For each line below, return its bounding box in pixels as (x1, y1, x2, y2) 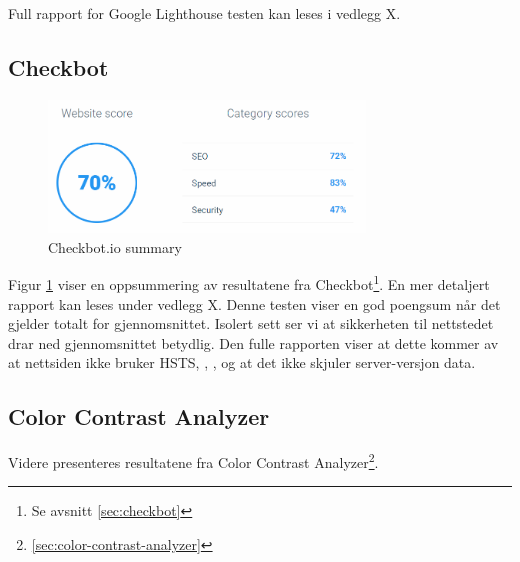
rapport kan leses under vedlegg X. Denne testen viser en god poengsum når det (8, 293, 501, 314)
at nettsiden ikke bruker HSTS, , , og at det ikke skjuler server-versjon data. (8, 352, 476, 373)
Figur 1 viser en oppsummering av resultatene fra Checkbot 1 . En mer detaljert (8, 271, 490, 295)
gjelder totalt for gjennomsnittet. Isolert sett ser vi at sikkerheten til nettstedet (8, 313, 494, 334)
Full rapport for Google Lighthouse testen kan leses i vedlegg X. (8, 3, 401, 23)
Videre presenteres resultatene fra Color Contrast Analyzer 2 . (8, 449, 379, 472)
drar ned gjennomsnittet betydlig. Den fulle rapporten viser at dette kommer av (8, 332, 499, 353)
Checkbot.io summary (48, 236, 182, 257)
